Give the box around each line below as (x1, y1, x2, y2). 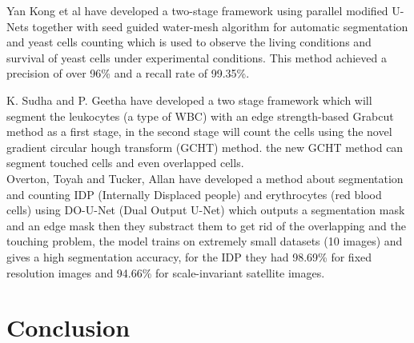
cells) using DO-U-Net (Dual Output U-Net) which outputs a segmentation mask (6, 201, 405, 218)
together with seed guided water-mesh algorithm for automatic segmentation (32, 18, 408, 34)
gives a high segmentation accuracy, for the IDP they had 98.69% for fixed (6, 248, 372, 265)
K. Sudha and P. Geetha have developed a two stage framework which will (6, 91, 372, 108)
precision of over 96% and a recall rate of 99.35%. (6, 65, 250, 82)
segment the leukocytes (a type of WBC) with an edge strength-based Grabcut (6, 107, 394, 124)
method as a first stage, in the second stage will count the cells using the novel (6, 123, 392, 140)
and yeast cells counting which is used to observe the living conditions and (6, 34, 372, 50)
